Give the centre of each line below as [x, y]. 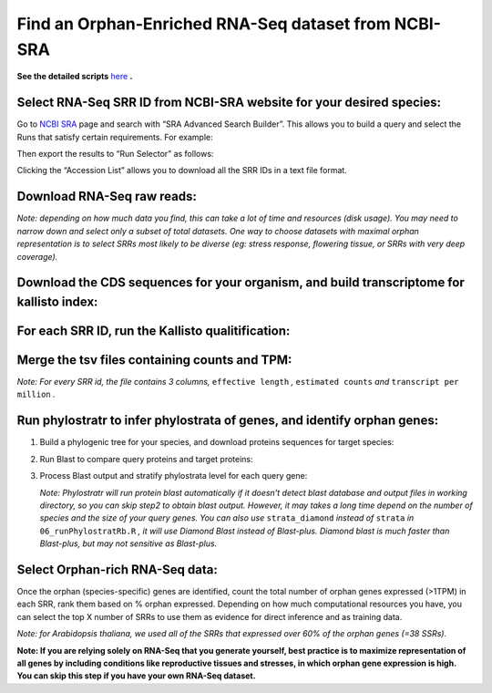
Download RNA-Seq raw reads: [107, 197]
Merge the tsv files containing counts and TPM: [154, 360]
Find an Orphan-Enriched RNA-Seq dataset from [204, 24]
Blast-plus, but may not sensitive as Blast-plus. [128, 543]
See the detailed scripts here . [75, 77]
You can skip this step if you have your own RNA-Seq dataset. [136, 676]
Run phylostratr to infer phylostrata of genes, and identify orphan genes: [228, 421]
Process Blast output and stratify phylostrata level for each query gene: [174, 476]
